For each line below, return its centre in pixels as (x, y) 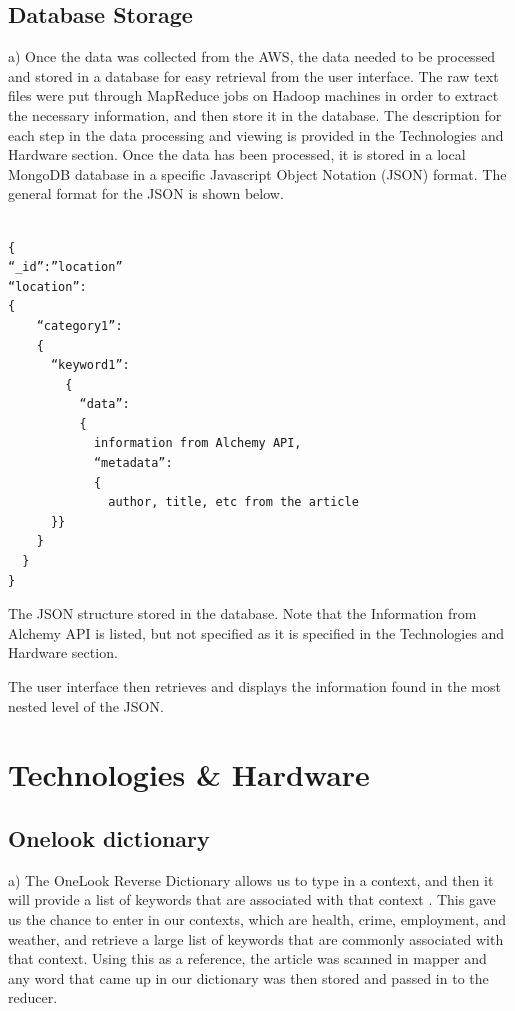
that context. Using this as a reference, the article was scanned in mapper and (247, 958)
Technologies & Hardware (189, 774)
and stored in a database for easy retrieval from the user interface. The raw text (253, 75)
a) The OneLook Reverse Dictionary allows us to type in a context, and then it (251, 879)
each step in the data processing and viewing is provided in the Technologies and (256, 134)
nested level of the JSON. (86, 705)
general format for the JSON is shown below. (146, 193)
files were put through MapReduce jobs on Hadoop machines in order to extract (253, 95)
